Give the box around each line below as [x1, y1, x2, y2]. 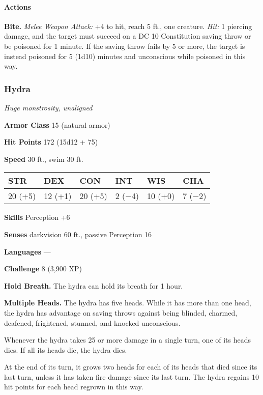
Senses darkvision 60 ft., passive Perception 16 [4, 229, 152, 239]
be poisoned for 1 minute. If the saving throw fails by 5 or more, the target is [4, 40, 245, 51]
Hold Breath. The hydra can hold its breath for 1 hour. [4, 280, 183, 291]
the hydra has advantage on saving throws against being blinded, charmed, [4, 307, 238, 318]
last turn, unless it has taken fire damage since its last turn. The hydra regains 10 [4, 371, 259, 382]
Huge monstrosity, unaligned [4, 102, 93, 112]
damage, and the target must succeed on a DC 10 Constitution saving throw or [4, 31, 251, 41]
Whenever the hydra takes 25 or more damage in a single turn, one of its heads [4, 334, 251, 345]
